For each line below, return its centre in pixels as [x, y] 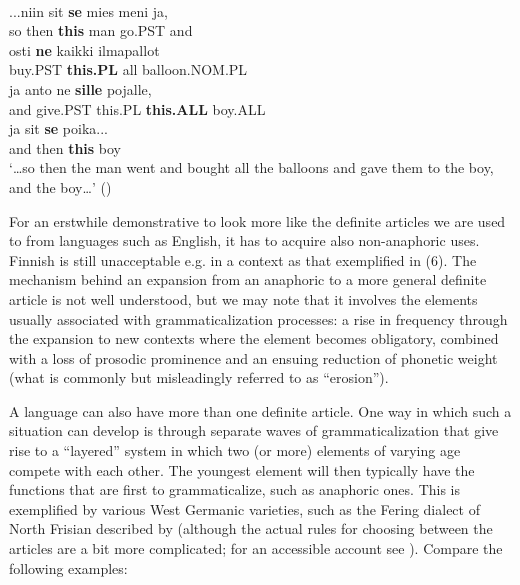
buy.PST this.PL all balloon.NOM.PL [128, 69]
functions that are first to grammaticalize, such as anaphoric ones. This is [235, 489]
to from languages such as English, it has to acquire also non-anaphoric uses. [244, 240]
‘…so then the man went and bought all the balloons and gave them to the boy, [251, 167]
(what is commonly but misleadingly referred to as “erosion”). [199, 377]
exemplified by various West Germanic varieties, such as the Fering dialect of [244, 508]
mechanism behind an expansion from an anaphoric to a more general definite [248, 279]
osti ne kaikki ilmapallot [84, 49]
